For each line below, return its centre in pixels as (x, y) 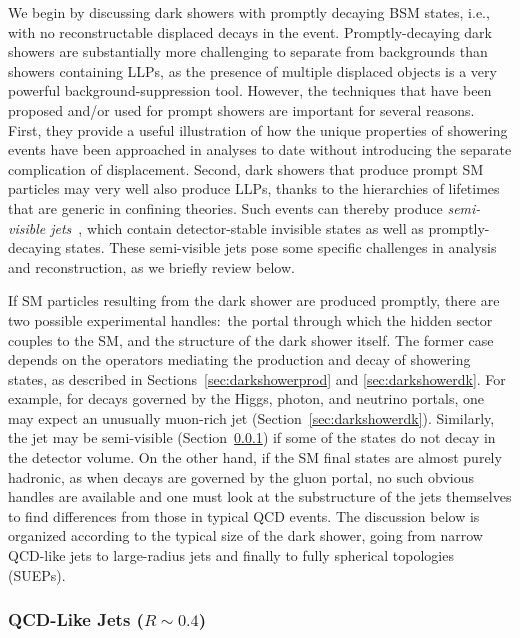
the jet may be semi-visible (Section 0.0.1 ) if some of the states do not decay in (252, 437)
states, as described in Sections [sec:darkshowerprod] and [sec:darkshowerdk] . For (257, 378)
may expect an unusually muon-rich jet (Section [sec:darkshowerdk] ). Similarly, (251, 417)
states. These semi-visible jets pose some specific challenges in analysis (281, 247)
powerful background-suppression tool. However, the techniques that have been (250, 90)
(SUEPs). (37, 574)
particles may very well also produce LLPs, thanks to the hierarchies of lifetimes (254, 188)
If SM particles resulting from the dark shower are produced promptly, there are (254, 300)
